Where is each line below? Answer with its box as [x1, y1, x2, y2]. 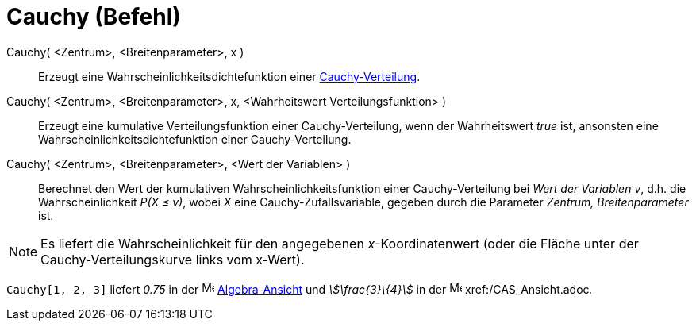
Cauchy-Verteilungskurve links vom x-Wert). [40, 251, 305, 267]
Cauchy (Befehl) [6, 3, 181, 30]
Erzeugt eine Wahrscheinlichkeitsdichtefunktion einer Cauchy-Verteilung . [38, 69, 421, 83]
